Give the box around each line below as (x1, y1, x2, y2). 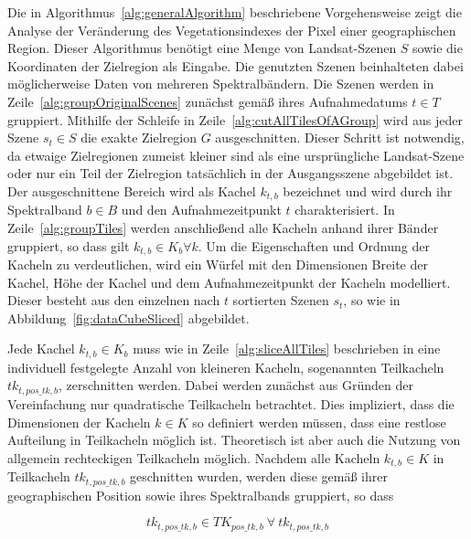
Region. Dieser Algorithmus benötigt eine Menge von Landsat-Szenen (7, 38, 397, 58)
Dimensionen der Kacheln (7, 412, 151, 431)
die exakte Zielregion (80, 128, 197, 147)
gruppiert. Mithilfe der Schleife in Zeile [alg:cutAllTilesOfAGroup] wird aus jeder (7, 110, 463, 129)
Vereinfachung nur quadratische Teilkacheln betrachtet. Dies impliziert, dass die (7, 394, 455, 413)
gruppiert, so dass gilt (7, 236, 130, 255)
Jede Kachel (7, 339, 75, 358)
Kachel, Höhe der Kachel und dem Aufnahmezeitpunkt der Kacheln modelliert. (7, 272, 451, 291)
